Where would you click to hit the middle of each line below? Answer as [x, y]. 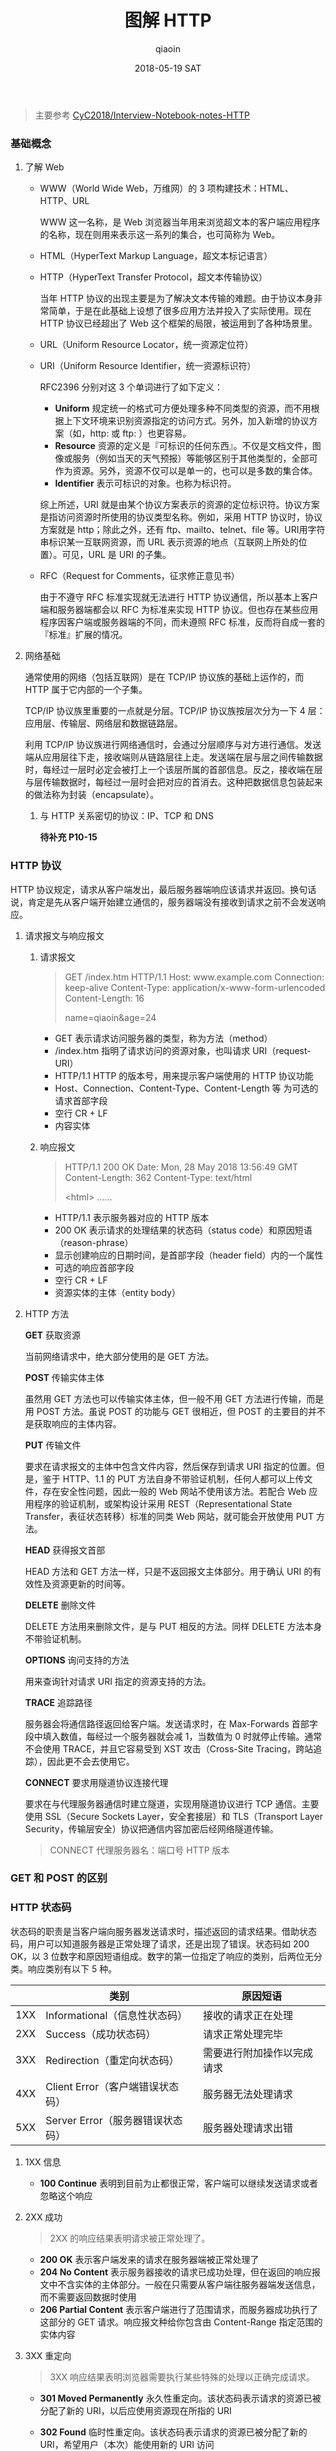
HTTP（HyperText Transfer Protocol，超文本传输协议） [153, 277]
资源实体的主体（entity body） [117, 1292]
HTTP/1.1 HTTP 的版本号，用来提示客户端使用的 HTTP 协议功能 [184, 1075]
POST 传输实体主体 [64, 1377]
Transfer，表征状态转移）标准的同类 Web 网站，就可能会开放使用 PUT [169, 1516]
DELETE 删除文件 [60, 1605]
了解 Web [44, 167]
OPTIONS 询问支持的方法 [77, 1660]
